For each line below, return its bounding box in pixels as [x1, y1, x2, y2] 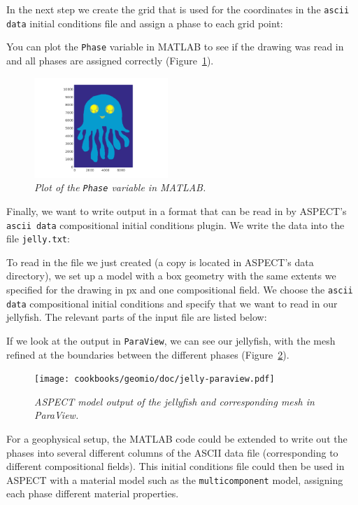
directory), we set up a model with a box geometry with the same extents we [6, 268, 336, 283]
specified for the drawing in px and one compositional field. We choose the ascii [6, 282, 353, 296]
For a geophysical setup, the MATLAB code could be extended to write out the [6, 431, 348, 445]
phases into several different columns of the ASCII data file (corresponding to [6, 445, 338, 459]
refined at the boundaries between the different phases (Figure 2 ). [6, 347, 289, 361]
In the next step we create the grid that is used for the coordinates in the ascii [6, 2, 350, 16]
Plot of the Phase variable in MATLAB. [34, 180, 206, 195]
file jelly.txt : [6, 231, 70, 246]
